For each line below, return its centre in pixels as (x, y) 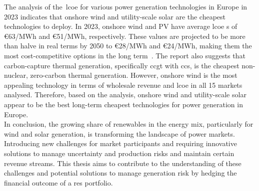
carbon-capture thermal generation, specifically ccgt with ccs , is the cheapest (122, 65)
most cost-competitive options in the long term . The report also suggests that (125, 55)
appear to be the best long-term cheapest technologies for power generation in (123, 104)
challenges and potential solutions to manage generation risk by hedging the (120, 173)
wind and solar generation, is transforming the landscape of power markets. (119, 133)
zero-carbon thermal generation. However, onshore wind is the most (134, 75)
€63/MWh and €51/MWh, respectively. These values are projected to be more (125, 36)
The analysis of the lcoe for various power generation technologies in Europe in (126, 6)
